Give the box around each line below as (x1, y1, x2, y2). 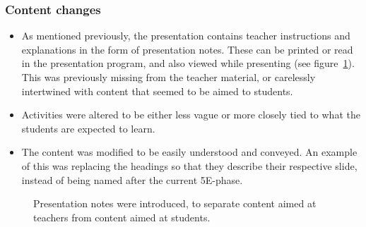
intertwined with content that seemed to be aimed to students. (21, 83, 293, 98)
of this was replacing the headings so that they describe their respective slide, (21, 158, 358, 173)
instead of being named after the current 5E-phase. (21, 172, 243, 187)
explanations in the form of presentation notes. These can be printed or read (21, 42, 353, 56)
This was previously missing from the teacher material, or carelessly (21, 70, 316, 84)
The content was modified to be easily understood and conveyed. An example (21, 145, 358, 159)
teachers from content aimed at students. (33, 209, 211, 224)
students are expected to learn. (21, 121, 155, 135)
